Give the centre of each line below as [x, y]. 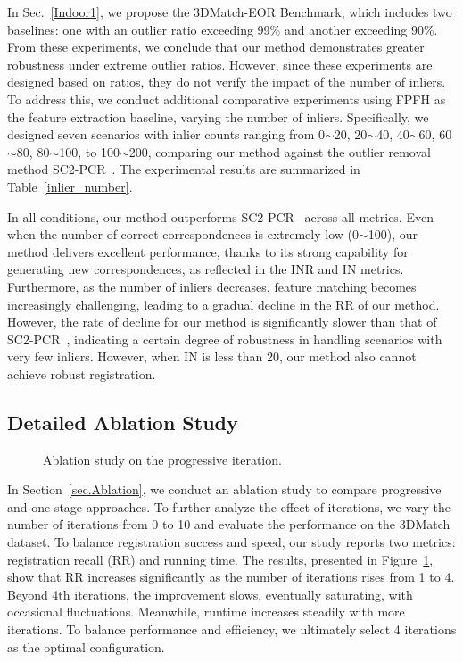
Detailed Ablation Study [123, 422]
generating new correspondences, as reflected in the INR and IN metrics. [206, 269]
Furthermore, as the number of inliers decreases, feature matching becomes [212, 286]
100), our [393, 234]
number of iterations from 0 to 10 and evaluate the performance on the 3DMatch [229, 524]
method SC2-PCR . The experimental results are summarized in [184, 169]
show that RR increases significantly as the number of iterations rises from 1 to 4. [231, 577]
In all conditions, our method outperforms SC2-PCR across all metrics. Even [220, 216]
